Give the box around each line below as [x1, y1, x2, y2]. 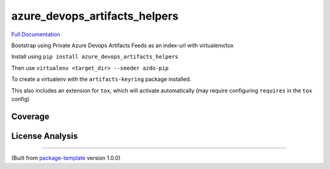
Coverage [11, 111, 50, 122]
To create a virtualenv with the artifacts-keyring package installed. [11, 75, 192, 83]
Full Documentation [11, 31, 61, 38]
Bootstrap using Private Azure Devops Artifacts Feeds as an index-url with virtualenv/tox [11, 42, 234, 49]
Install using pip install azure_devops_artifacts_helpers [11, 53, 178, 61]
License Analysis [11, 130, 78, 141]
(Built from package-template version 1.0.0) [11, 154, 121, 162]
